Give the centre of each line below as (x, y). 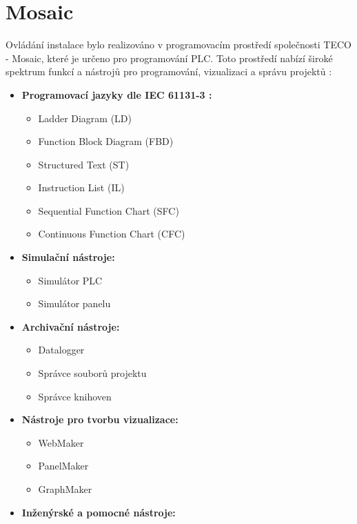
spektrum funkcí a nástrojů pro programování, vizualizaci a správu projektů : (169, 71)
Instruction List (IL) (81, 187)
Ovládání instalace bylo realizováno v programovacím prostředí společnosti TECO (178, 45)
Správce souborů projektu (92, 373)
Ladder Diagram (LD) (85, 118)
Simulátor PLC (70, 280)
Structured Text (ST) (84, 164)
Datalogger (61, 350)
